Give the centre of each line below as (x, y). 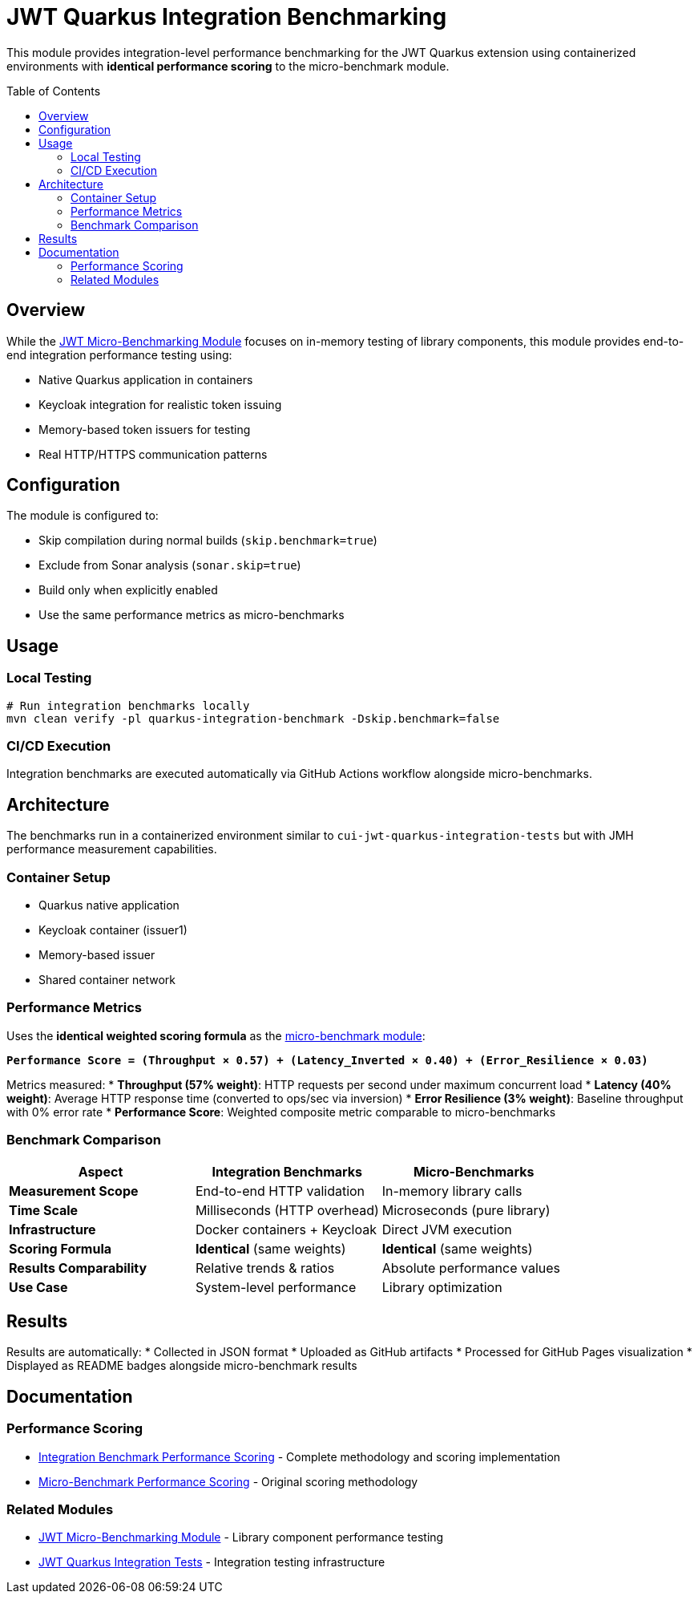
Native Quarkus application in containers (146, 379)
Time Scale (44, 1210)
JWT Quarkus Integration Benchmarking (227, 17)
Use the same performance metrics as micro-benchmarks (192, 615)
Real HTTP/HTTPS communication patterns (153, 454)
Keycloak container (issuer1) (113, 930)
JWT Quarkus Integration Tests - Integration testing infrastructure (212, 1562)
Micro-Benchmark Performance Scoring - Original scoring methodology (228, 1481)
